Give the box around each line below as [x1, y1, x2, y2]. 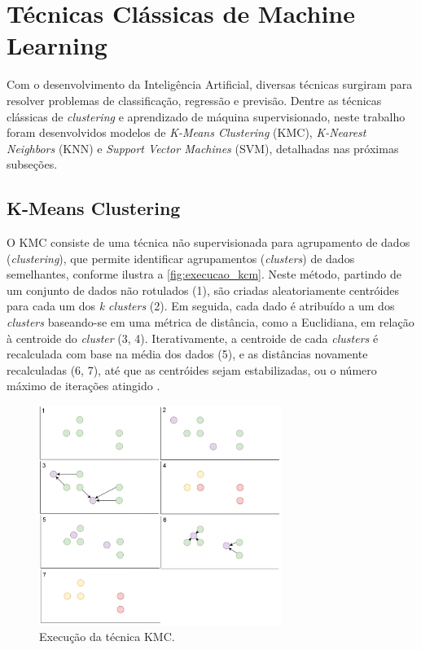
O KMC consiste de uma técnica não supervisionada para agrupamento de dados [7, 234, 410, 251]
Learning [7, 29, 107, 62]
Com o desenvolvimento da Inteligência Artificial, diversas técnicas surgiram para [7, 76, 413, 93]
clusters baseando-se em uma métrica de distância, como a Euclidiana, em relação [7, 314, 414, 331]
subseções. [7, 156, 58, 173]
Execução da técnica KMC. [39, 628, 175, 645]
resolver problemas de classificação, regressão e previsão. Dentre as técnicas [7, 91, 382, 108]
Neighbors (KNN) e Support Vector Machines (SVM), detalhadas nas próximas [7, 139, 399, 156]
